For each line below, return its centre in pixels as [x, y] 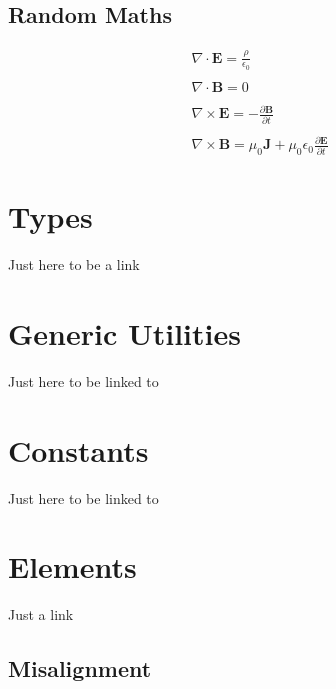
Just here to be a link [74, 264]
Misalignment [80, 668]
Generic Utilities [124, 333]
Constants [78, 449]
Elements [72, 566]
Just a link [41, 614]
